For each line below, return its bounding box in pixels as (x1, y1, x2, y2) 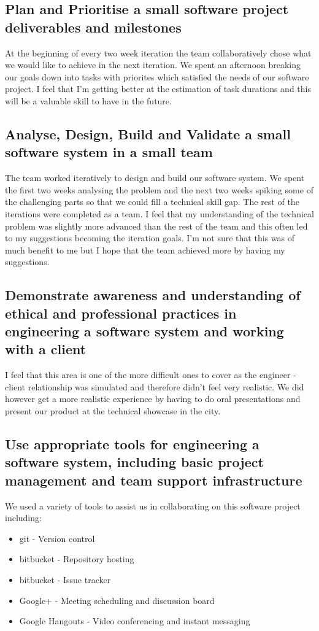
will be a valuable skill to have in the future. (5, 94, 172, 107)
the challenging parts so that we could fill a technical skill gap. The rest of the (5, 195, 299, 208)
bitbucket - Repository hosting (19, 552, 134, 565)
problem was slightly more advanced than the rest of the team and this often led (5, 219, 308, 232)
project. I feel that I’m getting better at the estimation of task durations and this (5, 82, 311, 95)
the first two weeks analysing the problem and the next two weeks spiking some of (5, 183, 313, 196)
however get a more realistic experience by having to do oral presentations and (5, 392, 301, 405)
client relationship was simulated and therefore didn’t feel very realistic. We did (5, 380, 304, 393)
